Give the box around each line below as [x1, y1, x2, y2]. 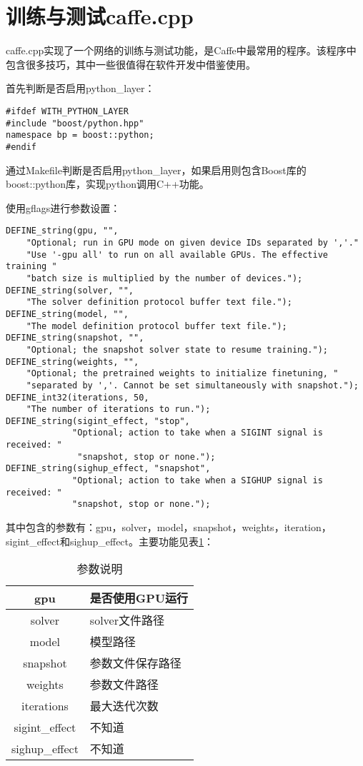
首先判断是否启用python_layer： [6, 81, 155, 96]
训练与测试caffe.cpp [6, 1, 194, 31]
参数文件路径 [89, 676, 159, 693]
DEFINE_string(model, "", [6, 308, 129, 319]
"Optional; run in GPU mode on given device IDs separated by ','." [26, 237, 359, 248]
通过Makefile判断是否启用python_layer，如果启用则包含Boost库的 [6, 162, 307, 177]
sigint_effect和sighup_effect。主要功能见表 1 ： [6, 533, 214, 548]
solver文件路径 [89, 612, 164, 629]
